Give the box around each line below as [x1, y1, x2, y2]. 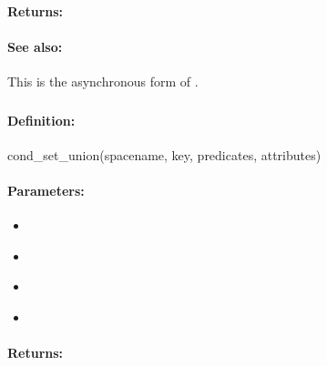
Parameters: [7, 180, 85, 199]
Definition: [7, 110, 76, 129]
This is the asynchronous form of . [7, 71, 199, 90]
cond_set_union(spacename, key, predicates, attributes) [7, 145, 322, 164]
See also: [7, 36, 63, 56]
